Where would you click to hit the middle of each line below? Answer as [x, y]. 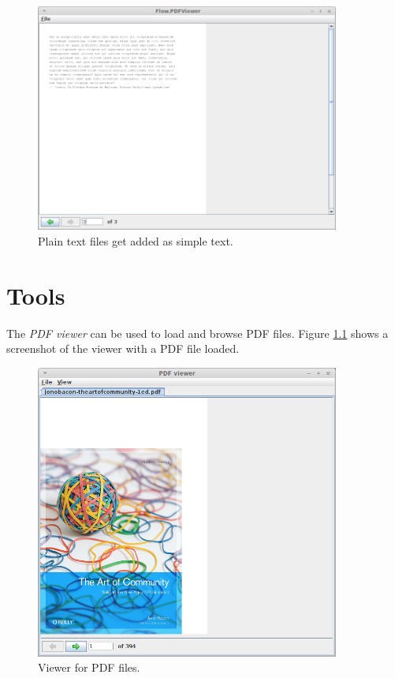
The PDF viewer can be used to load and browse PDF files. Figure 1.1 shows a [197, 333]
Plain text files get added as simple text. [136, 241]
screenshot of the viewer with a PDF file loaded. [123, 348]
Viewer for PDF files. [89, 667]
